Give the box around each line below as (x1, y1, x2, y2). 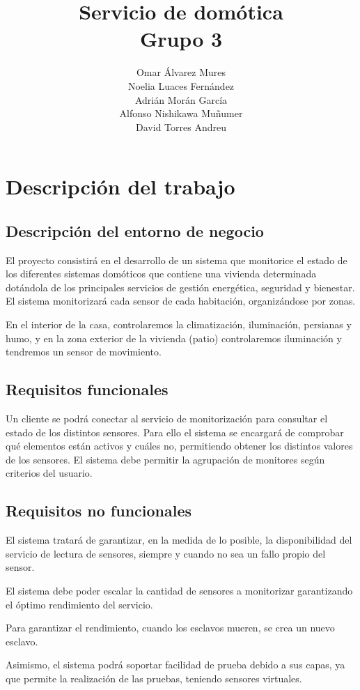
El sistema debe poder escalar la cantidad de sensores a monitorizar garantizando (6, 583, 353, 597)
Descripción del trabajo (6, 172, 235, 201)
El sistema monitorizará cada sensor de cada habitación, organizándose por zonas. (6, 293, 356, 308)
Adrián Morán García (134, 92, 228, 107)
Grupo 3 (139, 24, 223, 53)
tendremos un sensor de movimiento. (6, 344, 162, 359)
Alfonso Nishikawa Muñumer (119, 106, 243, 121)
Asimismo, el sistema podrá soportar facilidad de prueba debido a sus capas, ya (6, 657, 345, 672)
